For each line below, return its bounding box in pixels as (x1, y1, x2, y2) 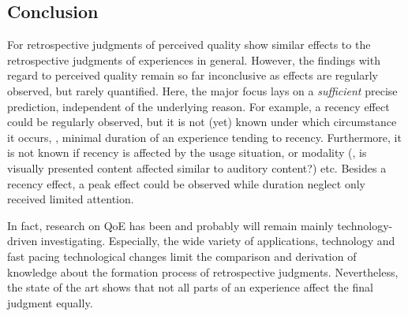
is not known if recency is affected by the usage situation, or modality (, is (7, 144, 367, 161)
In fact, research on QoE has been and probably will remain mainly (7, 217, 334, 233)
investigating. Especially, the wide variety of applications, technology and (40, 232, 395, 249)
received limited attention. (7, 191, 134, 207)
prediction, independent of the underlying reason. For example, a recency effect (7, 98, 390, 114)
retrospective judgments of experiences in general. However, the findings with (7, 51, 380, 68)
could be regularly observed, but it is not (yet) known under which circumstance (7, 113, 397, 130)
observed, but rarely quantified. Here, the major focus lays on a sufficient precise (7, 82, 398, 99)
